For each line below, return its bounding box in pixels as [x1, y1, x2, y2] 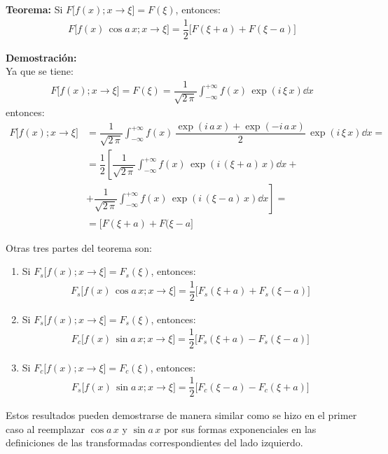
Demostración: [6, 50, 77, 64]
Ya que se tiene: [6, 64, 74, 78]
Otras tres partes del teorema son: [6, 240, 152, 255]
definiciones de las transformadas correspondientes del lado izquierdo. [6, 435, 303, 450]
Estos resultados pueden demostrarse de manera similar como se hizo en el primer [6, 408, 357, 423]
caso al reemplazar [6, 421, 85, 436]
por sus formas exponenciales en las [163, 421, 317, 436]
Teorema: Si [6, 2, 63, 16]
